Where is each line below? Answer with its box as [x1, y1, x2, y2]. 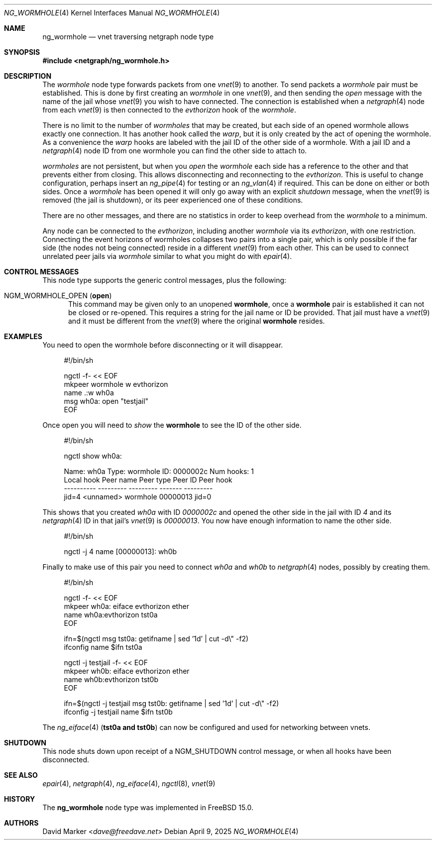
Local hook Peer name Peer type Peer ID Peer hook [64, 476, 232, 484]
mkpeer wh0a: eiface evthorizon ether [64, 602, 189, 610]
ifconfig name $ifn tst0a [64, 643, 142, 651]
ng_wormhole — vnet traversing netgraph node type [42, 32, 214, 41]
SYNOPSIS [4, 48, 40, 56]
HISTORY [4, 795, 35, 803]
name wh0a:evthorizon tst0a [64, 610, 158, 619]
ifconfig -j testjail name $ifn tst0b [64, 708, 173, 716]
